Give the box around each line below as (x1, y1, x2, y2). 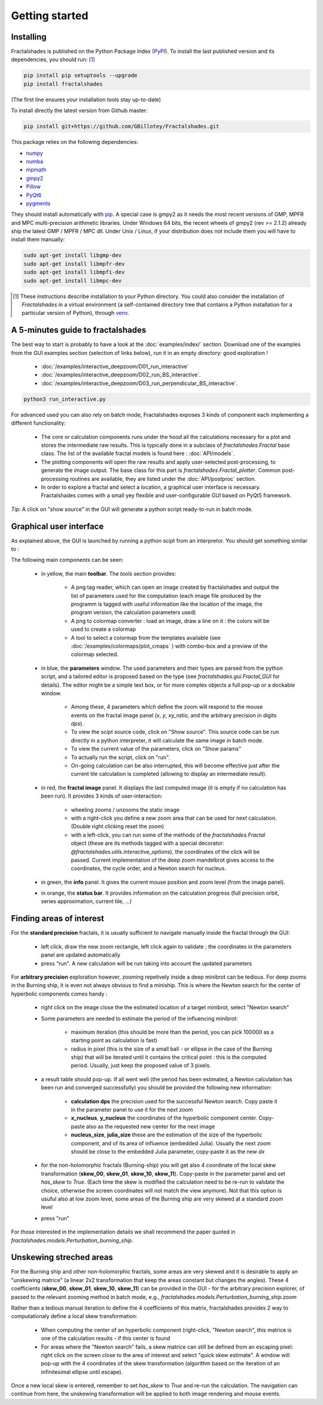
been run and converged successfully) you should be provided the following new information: (41, 1084, 272, 1091)
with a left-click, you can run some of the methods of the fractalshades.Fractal (71, 831, 266, 838)
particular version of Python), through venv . (22, 309, 130, 317)
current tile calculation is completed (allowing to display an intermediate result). (71, 771, 267, 778)
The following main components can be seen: (11, 556, 124, 564)
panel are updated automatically (41, 951, 121, 959)
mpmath (26, 166, 47, 173)
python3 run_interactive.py (23, 396, 106, 402)
